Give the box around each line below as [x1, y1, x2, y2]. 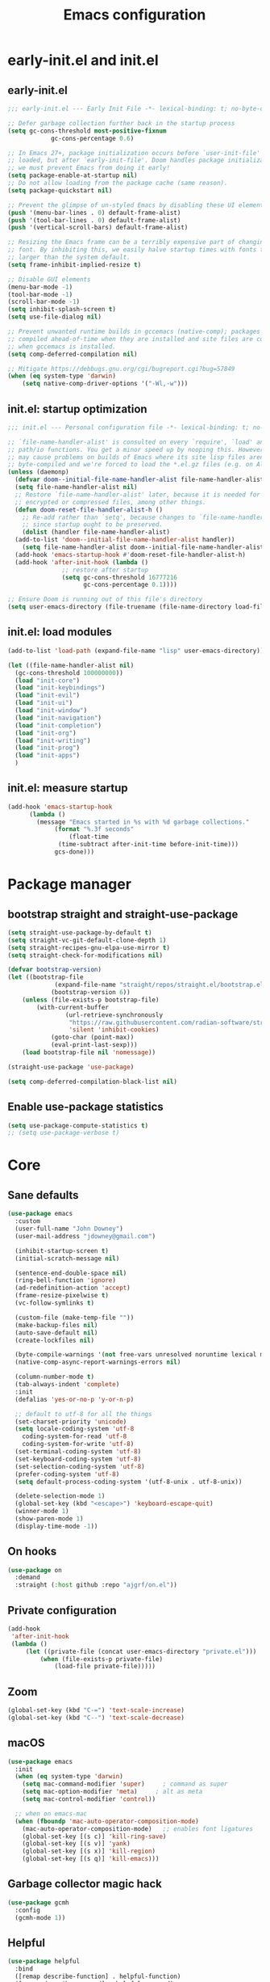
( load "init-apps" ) [15, 752, 81, 760]
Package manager [7, 875, 132, 894]
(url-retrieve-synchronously [64, 1010, 163, 1019]
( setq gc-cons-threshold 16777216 [61, 573, 178, 581]
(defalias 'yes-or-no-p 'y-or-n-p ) [15, 1395, 135, 1403]
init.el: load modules [7, 625, 112, 639]
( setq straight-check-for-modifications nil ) [7, 951, 163, 959]
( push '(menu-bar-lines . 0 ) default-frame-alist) [7, 209, 181, 217]
